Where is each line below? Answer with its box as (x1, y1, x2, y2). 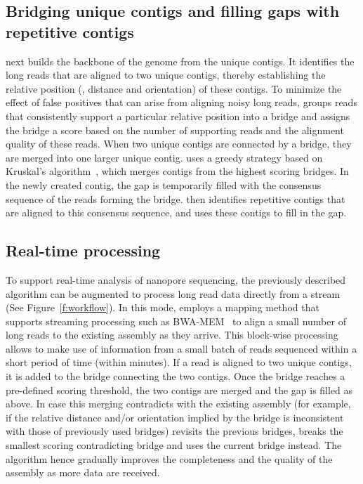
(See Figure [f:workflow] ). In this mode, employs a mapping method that (6, 300, 319, 315)
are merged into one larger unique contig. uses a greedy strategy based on (6, 150, 323, 164)
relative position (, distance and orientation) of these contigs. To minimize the (6, 81, 342, 96)
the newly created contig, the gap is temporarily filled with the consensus (6, 177, 322, 192)
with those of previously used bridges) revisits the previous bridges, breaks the (6, 424, 343, 438)
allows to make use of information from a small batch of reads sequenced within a (6, 341, 357, 355)
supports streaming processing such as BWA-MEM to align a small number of (6, 313, 346, 328)
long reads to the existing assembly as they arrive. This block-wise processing (6, 327, 338, 342)
